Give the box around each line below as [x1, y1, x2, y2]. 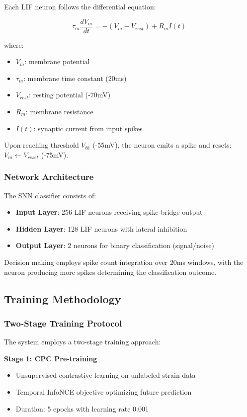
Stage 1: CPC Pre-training [4, 353, 97, 363]
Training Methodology [4, 291, 121, 306]
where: [4, 39, 24, 50]
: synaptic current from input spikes [33, 123, 143, 133]
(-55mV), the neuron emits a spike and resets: [92, 140, 232, 150]
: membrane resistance [25, 106, 93, 117]
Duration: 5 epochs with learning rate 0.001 [15, 403, 149, 414]
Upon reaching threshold [4, 140, 79, 150]
